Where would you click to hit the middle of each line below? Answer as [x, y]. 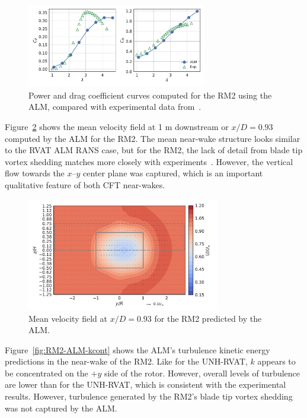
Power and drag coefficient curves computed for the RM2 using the [150, 95]
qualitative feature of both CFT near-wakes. [85, 185]
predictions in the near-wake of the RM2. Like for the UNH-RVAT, [126, 361]
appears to [276, 361]
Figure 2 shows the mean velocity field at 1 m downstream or [117, 127]
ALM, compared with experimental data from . [115, 107]
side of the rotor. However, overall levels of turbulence [202, 373]
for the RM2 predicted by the [208, 318]
